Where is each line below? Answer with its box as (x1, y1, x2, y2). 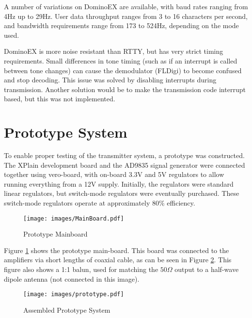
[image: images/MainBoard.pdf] (23, 215, 124, 222)
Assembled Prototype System (23, 304, 110, 315)
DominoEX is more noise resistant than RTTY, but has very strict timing (4, 46, 223, 56)
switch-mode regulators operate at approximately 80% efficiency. (4, 198, 195, 208)
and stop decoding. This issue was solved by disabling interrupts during (4, 75, 217, 85)
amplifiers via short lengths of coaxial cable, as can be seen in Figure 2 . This (4, 254, 232, 265)
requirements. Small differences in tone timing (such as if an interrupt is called (4, 55, 237, 65)
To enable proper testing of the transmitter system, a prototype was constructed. (4, 150, 245, 160)
